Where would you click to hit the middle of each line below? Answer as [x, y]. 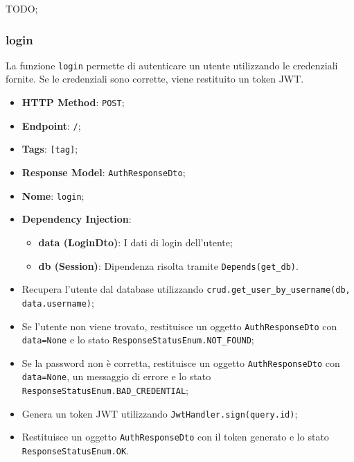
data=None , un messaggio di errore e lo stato [116, 376]
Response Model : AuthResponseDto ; [104, 172]
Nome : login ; [53, 195]
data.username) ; [58, 302]
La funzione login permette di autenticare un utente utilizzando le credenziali [172, 65]
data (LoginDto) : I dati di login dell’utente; [135, 242]
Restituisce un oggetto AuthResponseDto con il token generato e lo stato [175, 437]
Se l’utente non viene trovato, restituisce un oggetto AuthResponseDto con [179, 326]
